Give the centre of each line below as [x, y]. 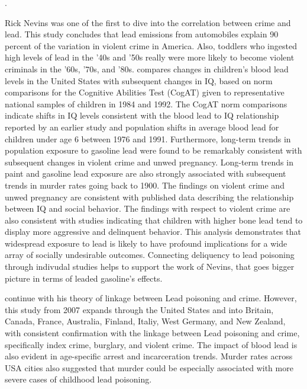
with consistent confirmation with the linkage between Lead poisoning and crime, [152, 333]
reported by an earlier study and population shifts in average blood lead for [142, 127]
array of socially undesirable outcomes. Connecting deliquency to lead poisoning [150, 255]
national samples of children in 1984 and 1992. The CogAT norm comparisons [146, 103]
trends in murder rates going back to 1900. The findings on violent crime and [145, 185]
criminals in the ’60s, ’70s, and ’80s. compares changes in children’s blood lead [147, 68]
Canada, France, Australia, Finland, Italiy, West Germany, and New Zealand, [145, 321]
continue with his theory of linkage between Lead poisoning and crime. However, [151, 298]
